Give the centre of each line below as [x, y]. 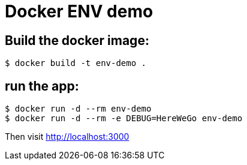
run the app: [42, 86]
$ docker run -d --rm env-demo [78, 109]
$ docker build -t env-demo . [76, 63]
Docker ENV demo [79, 11]
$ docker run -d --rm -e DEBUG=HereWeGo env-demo [124, 118]
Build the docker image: [77, 40]
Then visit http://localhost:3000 [67, 137]
